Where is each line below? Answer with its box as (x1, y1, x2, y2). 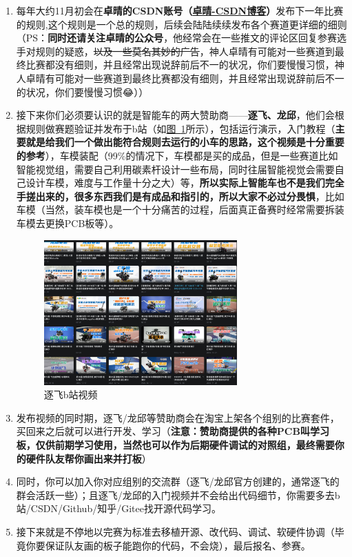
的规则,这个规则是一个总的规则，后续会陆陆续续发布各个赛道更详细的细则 (16, 17, 347, 31)
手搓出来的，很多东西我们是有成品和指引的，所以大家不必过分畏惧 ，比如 (16, 188, 344, 203)
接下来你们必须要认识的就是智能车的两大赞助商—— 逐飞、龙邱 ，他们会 (16, 108, 335, 122)
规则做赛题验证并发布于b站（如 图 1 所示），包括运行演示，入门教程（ (25, 121, 335, 135)
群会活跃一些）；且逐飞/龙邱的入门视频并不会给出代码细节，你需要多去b (16, 487, 340, 502)
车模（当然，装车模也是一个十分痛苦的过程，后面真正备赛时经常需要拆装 (16, 202, 344, 217)
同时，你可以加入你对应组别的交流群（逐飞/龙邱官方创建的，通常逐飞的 (16, 474, 340, 489)
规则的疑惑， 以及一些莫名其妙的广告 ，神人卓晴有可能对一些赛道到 (35, 43, 335, 58)
